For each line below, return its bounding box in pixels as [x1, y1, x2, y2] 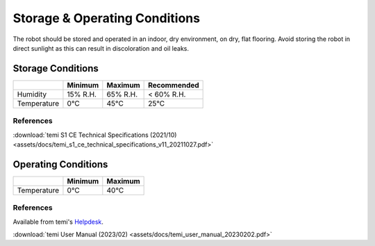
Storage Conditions [12, 63, 99, 74]
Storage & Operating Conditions [12, 10, 201, 26]
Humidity [17, 89, 47, 99]
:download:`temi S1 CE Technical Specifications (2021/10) [12, 131, 177, 139]
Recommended [148, 80, 199, 90]
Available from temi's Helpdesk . [12, 218, 104, 226]
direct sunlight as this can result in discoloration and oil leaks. [12, 44, 189, 52]
